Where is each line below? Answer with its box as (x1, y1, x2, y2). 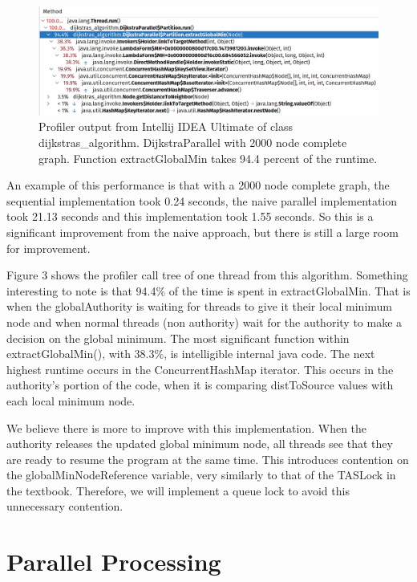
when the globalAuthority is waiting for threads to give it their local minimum (6, 298, 392, 315)
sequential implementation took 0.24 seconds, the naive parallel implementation (6, 192, 398, 209)
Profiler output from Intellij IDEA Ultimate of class (38, 118, 294, 135)
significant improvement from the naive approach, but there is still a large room (6, 223, 399, 240)
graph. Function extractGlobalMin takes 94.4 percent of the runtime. (38, 149, 378, 166)
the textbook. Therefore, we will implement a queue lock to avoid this (6, 482, 350, 499)
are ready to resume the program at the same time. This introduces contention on (6, 450, 409, 467)
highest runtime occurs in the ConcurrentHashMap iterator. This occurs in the (6, 360, 394, 377)
